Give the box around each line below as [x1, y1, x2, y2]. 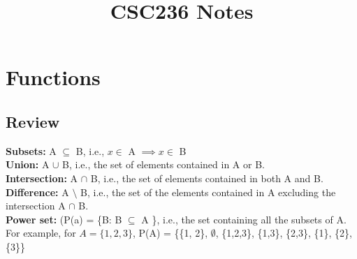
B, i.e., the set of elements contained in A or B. [62, 157, 265, 172]
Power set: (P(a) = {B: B [6, 212, 122, 226]
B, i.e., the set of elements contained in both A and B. [90, 170, 323, 185]
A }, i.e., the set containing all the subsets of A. [141, 212, 347, 226]
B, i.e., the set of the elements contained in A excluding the [80, 184, 336, 199]
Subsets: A [6, 143, 57, 158]
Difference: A [6, 184, 69, 199]
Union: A [6, 157, 50, 172]
